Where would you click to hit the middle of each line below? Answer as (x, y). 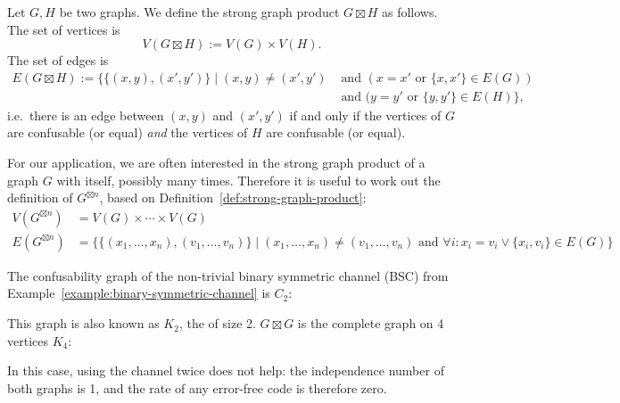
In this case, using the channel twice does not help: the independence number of (226, 370)
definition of (40, 197)
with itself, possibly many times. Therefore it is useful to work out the (248, 180)
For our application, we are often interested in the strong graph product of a (216, 163)
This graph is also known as (83, 323)
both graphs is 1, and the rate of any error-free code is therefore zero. (197, 387)
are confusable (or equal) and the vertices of (128, 132)
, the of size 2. (217, 323)
